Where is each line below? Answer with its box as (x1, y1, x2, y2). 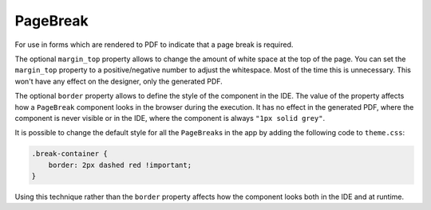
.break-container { (31, 150, 108, 158)
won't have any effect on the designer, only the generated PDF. (14, 76, 223, 86)
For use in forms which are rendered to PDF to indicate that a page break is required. (14, 40, 294, 49)
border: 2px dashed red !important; (48, 160, 192, 169)
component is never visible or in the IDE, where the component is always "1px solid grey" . (14, 113, 326, 122)
